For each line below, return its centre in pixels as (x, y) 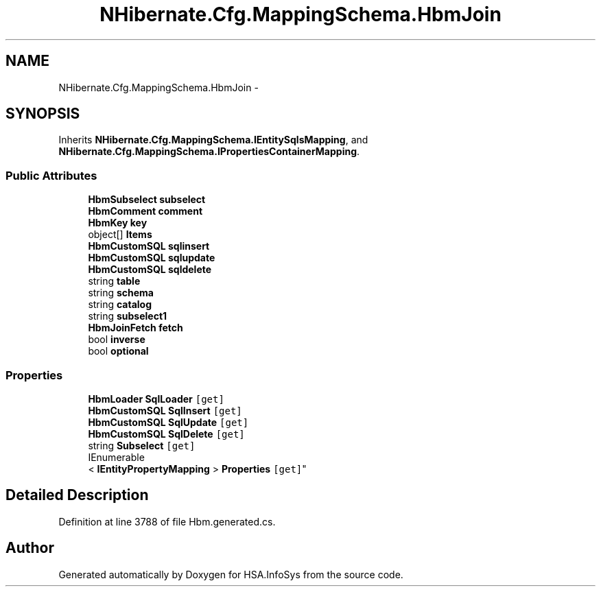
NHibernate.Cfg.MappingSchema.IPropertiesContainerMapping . (209, 152)
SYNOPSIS (43, 114)
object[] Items (120, 235)
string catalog (120, 305)
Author (30, 548)
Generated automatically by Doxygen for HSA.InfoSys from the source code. (231, 574)
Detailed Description (77, 495)
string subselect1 (128, 316)
